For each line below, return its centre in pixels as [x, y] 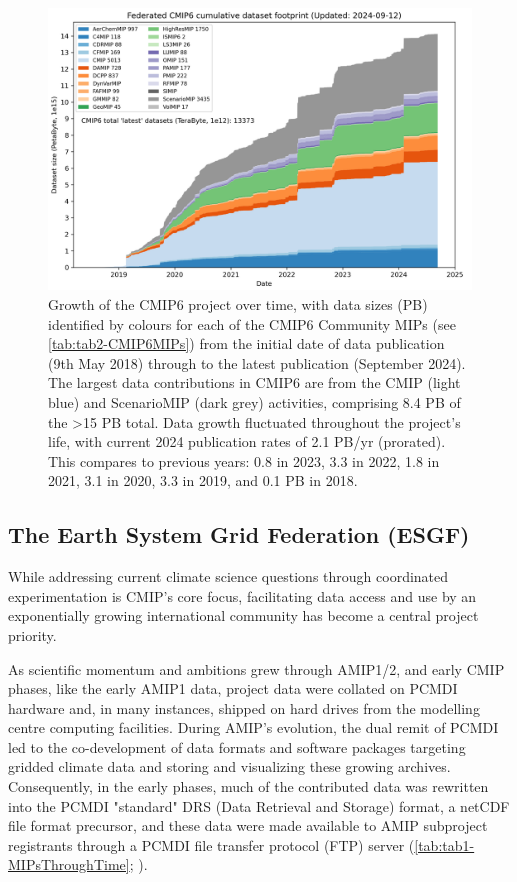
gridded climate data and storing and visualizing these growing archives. [229, 766]
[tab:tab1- [444, 844]
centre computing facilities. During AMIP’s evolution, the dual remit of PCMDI [253, 727]
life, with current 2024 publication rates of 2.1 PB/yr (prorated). [247, 441]
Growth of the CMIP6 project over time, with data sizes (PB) [238, 303]
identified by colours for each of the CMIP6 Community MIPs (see [252, 323]
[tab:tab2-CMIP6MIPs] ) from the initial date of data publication [246, 343]
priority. [32, 634]
